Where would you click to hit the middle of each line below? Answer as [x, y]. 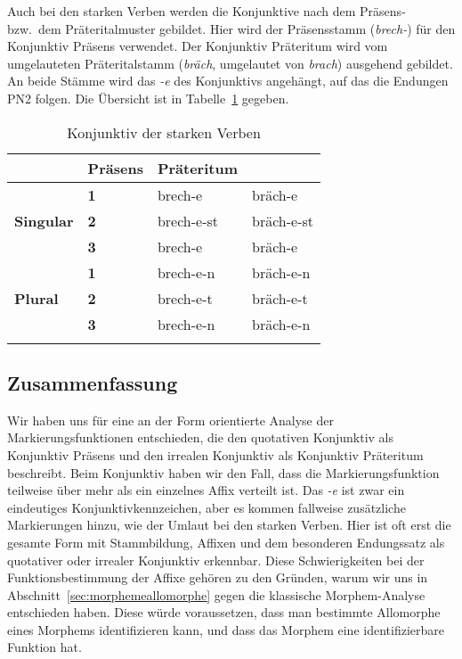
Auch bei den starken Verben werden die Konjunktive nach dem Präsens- [207, 11]
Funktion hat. [45, 647]
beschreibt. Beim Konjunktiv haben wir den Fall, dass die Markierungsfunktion [223, 472]
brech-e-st [188, 220]
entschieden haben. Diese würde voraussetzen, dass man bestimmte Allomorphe [224, 612]
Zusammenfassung [93, 382]
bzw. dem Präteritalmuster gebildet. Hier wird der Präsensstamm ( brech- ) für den [231, 28]
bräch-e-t [280, 298]
